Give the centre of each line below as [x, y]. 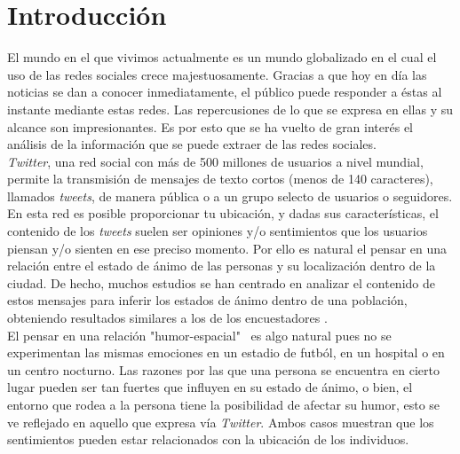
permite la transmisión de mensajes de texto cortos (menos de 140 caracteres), [220, 179]
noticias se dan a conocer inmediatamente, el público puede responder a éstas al [225, 92]
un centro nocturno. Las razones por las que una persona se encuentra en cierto [223, 369]
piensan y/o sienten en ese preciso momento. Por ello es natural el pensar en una [227, 248]
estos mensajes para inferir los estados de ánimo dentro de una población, [207, 300]
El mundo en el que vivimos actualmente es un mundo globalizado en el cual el [222, 57]
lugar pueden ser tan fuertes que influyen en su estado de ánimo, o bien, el [210, 387]
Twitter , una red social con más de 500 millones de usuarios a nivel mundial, [215, 161]
